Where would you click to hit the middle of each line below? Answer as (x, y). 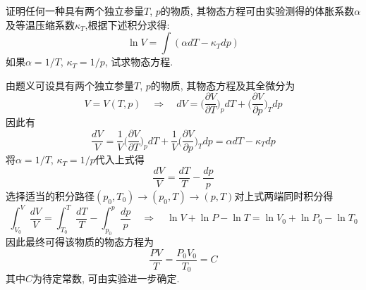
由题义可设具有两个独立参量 (70, 85)
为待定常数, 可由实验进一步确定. (106, 278)
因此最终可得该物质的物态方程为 (80, 241)
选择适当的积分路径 (50, 195)
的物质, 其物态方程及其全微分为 (223, 85)
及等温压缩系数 (40, 24)
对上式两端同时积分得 (284, 195)
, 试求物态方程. (139, 62)
